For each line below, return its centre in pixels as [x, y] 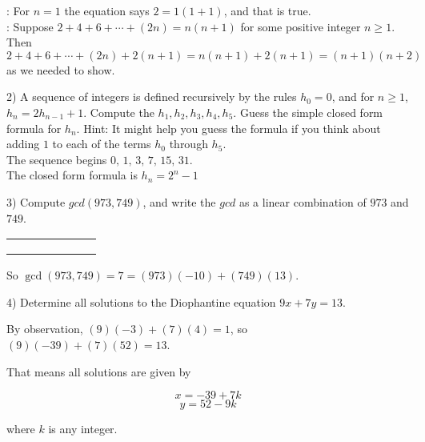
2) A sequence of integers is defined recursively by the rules [152, 96]
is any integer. [83, 429]
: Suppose [30, 26]
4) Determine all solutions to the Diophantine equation [141, 301]
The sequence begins [57, 159]
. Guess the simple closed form [308, 112]
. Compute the [119, 112]
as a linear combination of [303, 201]
